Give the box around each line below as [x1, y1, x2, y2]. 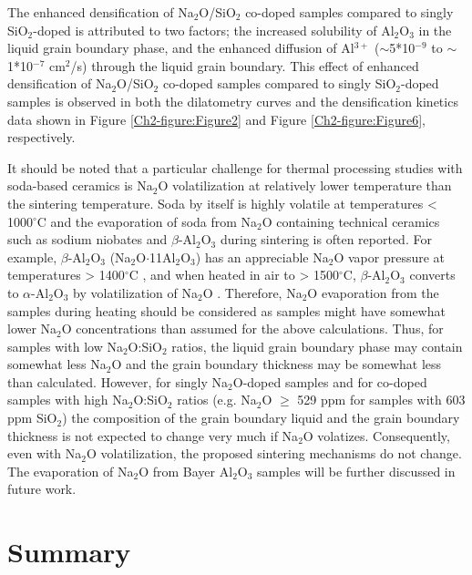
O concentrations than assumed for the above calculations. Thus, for [61, 319, 444, 338]
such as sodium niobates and [7, 230, 168, 249]
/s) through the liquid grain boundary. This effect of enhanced [70, 56, 419, 75]
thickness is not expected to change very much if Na [7, 426, 299, 445]
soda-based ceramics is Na [7, 176, 153, 195]
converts [409, 265, 456, 284]
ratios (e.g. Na [177, 390, 257, 409]
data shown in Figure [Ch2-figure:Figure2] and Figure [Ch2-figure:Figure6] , [7, 109, 426, 128]
